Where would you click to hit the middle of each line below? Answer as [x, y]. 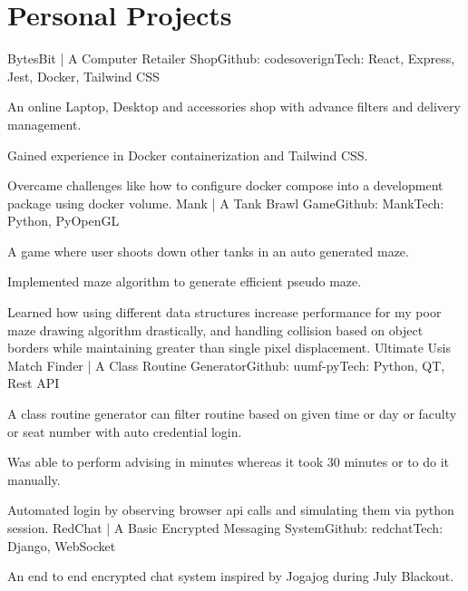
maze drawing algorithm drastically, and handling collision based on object [215, 329]
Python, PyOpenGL [63, 221]
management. [44, 124]
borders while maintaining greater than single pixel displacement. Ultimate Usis [229, 348]
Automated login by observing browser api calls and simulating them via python [231, 510]
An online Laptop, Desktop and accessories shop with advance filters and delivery [234, 107]
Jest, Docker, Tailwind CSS [83, 76]
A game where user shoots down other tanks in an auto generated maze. [208, 251]
